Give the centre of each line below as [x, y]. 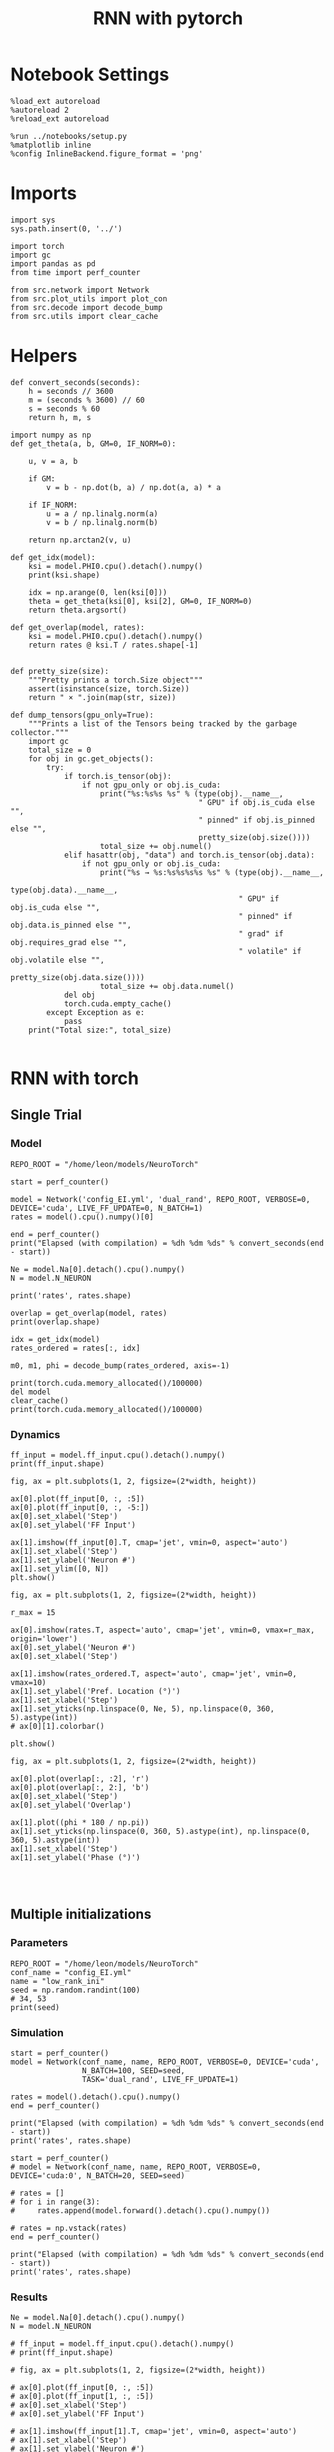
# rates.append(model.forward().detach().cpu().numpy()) [140, 2210]
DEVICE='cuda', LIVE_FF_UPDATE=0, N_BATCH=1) [106, 1208]
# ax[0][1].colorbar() [57, 1726]
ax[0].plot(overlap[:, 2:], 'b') [80, 1787]
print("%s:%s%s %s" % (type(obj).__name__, [191, 793]
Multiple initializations [81, 1914]
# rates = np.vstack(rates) [69, 2228]
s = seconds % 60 [64, 408]
